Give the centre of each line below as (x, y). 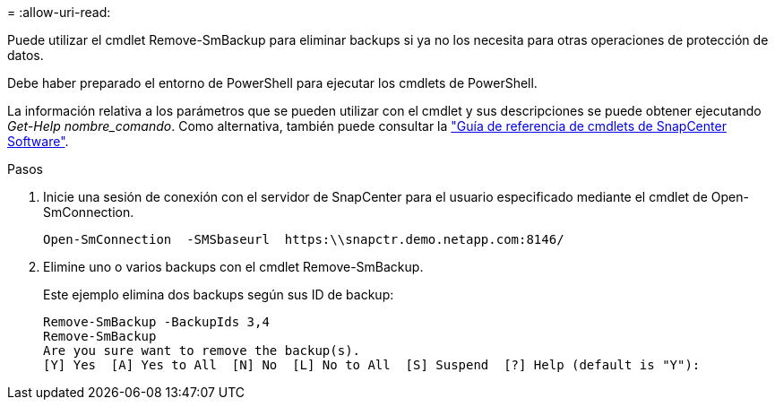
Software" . (38, 141)
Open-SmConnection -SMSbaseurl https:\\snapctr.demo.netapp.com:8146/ (304, 239)
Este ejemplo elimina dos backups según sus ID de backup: (219, 294)
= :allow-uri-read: (59, 12)
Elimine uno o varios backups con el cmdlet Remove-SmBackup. (233, 267)
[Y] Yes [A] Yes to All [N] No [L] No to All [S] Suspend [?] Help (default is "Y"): (372, 365)
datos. (26, 55)
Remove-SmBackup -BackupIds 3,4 (156, 322)
